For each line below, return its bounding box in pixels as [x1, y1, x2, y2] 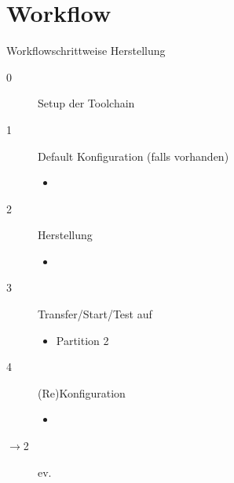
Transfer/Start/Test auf [38, 306, 152, 322]
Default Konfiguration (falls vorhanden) [38, 147, 229, 164]
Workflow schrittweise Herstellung [6, 42, 166, 59]
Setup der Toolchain [38, 95, 135, 111]
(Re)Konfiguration [38, 384, 126, 401]
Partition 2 [56, 332, 109, 348]
